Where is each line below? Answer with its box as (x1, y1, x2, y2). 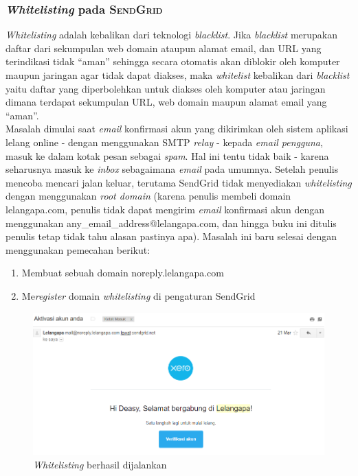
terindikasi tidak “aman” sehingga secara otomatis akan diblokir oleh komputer (5, 54, 340, 69)
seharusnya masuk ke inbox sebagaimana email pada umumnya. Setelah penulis (5, 162, 339, 176)
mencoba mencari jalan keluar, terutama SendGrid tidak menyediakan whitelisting (5, 175, 352, 189)
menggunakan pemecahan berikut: (5, 242, 150, 257)
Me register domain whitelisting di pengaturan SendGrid (21, 288, 256, 302)
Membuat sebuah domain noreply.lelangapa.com (21, 265, 224, 280)
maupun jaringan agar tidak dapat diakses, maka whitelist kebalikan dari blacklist (5, 68, 350, 82)
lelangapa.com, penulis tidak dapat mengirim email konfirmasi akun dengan (5, 202, 325, 216)
